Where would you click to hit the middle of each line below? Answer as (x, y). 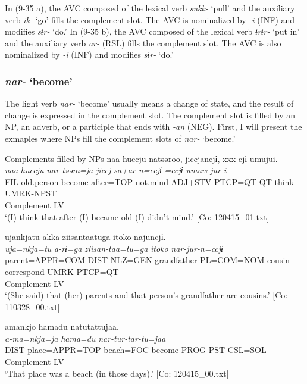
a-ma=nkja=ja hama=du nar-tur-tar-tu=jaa (85, 338)
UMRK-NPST (31, 193)
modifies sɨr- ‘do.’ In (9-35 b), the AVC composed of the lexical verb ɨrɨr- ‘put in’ (152, 31)
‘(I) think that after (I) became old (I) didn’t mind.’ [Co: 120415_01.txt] (137, 216)
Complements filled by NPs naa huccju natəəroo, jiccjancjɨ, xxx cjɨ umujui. (141, 158)
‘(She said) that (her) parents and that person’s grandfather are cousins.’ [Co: (146, 295)
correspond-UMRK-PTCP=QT (62, 271)
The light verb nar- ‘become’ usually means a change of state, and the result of (149, 103)
